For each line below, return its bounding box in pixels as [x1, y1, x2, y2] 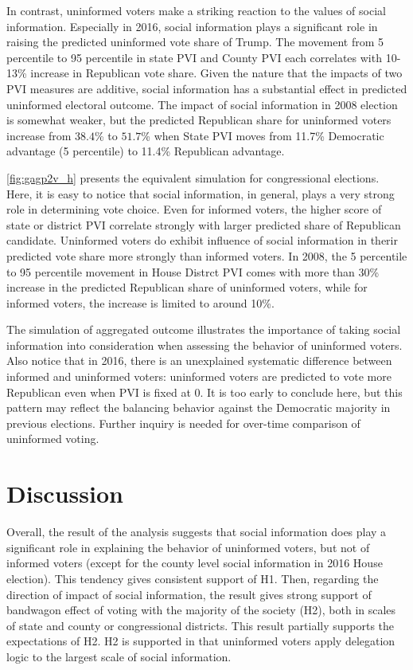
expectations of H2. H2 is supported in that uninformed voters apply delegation [6, 633, 395, 649]
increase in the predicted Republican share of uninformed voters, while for [6, 279, 368, 296]
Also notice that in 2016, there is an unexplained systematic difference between [6, 352, 392, 369]
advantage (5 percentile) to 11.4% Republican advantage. [6, 143, 285, 159]
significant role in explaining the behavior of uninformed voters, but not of [6, 539, 370, 555]
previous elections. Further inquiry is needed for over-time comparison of [6, 414, 360, 431]
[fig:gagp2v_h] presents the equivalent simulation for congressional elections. [6, 169, 380, 186]
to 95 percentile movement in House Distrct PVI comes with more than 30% [6, 263, 380, 280]
